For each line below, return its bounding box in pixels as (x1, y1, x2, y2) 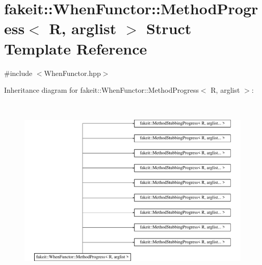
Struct (146, 18, 192, 39)
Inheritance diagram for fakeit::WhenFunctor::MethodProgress (4, 85, 199, 95)
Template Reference (4, 38, 147, 59)
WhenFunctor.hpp (44, 67, 101, 78)
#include (4, 67, 33, 78)
